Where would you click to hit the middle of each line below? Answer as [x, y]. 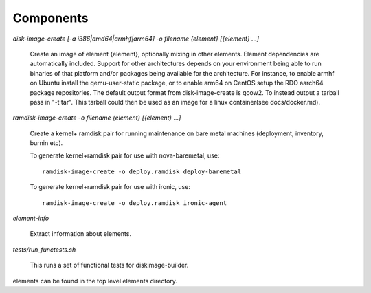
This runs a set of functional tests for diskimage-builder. [109, 265]
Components [50, 18]
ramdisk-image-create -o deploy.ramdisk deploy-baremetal [142, 171]
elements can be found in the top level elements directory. [95, 281]
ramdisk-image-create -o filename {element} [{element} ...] [97, 118]
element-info [31, 218]
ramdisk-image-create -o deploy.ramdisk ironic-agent [134, 203]
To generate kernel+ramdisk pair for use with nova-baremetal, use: [125, 155]
